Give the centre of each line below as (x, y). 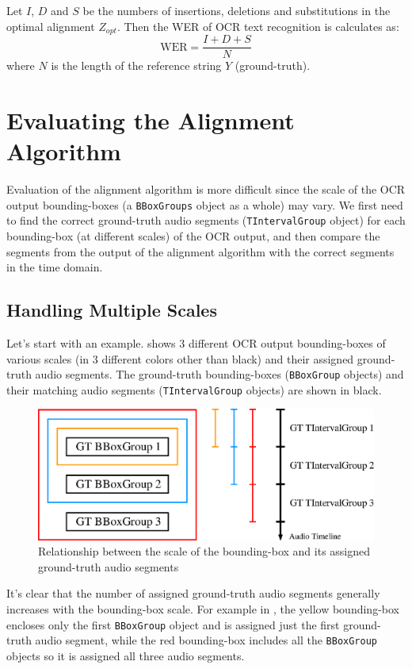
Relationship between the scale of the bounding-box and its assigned (204, 551)
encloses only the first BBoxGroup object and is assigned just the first (173, 624)
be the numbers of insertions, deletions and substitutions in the (237, 10)
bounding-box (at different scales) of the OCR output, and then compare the (193, 235)
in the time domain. (55, 267)
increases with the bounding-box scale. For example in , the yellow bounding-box (203, 608)
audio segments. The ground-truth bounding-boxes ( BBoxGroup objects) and (219, 374)
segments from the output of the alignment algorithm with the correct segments (200, 251)
